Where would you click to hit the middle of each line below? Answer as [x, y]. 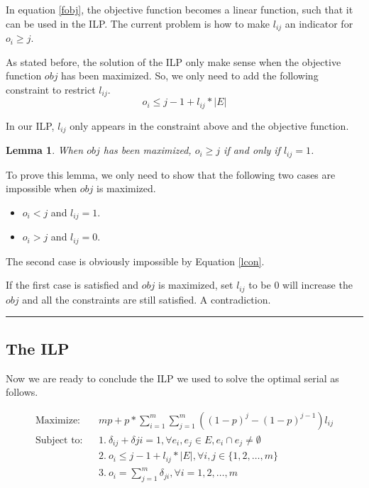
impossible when [42, 188]
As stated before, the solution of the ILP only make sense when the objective [174, 61]
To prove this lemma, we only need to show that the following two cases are [171, 174]
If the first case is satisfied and [72, 285]
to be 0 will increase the [301, 285]
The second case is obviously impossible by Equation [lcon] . [135, 261]
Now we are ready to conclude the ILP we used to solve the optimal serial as [172, 378]
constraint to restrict [51, 89]
